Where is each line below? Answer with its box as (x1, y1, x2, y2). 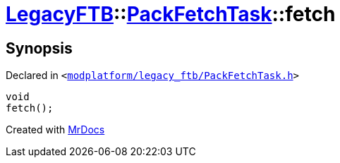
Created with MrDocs (6, 123, 105, 136)
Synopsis (6, 39, 73, 57)
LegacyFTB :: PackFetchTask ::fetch (6, 2, 336, 26)
